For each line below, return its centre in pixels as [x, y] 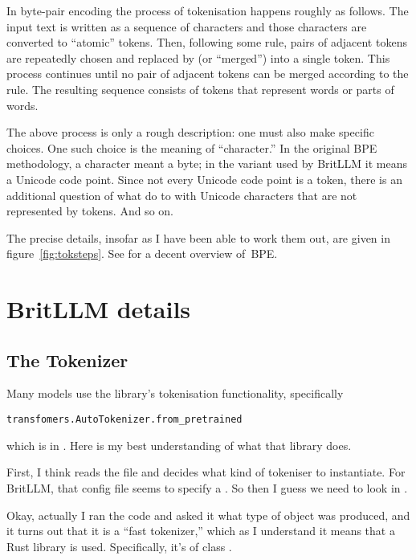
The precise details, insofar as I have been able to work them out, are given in [198, 237]
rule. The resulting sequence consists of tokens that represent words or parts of [200, 89]
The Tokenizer [67, 360]
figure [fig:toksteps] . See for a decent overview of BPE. [142, 253]
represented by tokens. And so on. [90, 211]
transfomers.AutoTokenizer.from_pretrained [124, 420]
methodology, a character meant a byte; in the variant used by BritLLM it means [207, 164]
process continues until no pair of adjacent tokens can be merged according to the [208, 74]
